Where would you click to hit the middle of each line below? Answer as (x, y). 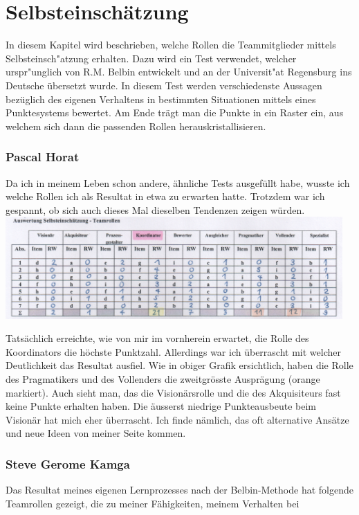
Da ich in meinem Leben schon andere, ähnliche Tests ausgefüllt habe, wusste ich (178, 182)
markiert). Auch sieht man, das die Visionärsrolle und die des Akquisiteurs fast (173, 392)
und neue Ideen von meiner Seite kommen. (96, 433)
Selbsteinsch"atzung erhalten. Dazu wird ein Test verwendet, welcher (151, 58)
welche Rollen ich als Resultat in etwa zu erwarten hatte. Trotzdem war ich (165, 196)
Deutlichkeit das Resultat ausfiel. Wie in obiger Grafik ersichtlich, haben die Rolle (179, 365)
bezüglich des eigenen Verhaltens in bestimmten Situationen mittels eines (161, 99)
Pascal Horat (43, 157)
